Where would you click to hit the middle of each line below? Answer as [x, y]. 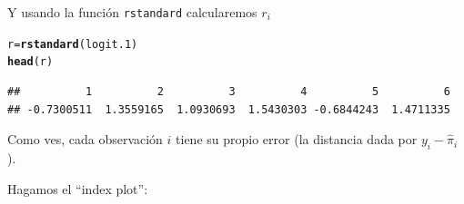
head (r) [30, 62]
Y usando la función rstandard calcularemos [132, 12]
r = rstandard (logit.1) [73, 44]
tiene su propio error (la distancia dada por [297, 139]
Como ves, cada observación [85, 139]
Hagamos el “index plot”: [78, 188]
